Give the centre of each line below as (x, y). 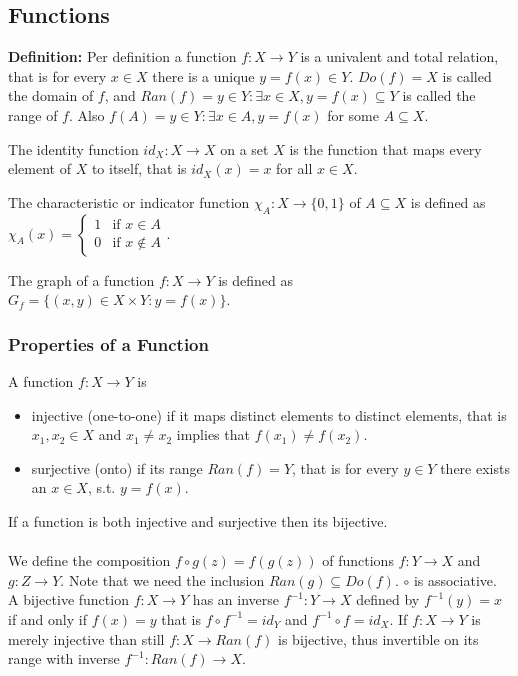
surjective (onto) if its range (117, 467)
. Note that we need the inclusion (162, 579)
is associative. (455, 579)
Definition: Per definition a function (122, 56)
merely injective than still (86, 638)
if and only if (47, 618)
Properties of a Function (108, 343)
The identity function (73, 148)
